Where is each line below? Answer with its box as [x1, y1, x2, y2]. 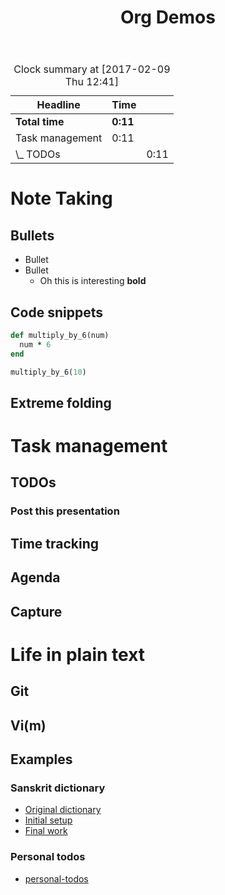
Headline [36, 98, 81, 112]
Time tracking [10, 535, 100, 552]
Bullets [10, 227, 55, 244]
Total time [15, 115, 65, 129]
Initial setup [24, 814, 73, 826]
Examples [10, 751, 73, 768]
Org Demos [120, 6, 216, 29]
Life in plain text [10, 643, 146, 666]
